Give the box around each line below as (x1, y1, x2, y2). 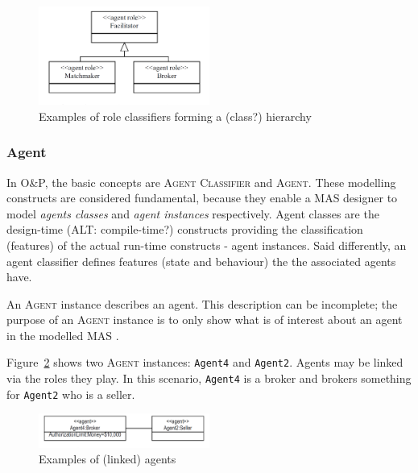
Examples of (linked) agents (39, 450, 176, 467)
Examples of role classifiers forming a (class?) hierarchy (39, 107, 312, 124)
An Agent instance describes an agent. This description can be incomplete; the (6, 295, 398, 312)
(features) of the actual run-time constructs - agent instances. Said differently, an (6, 236, 407, 253)
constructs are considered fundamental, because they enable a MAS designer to (6, 189, 398, 206)
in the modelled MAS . (6, 326, 119, 343)
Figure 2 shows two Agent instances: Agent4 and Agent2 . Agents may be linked (6, 354, 404, 371)
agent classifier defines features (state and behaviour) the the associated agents (6, 252, 396, 269)
